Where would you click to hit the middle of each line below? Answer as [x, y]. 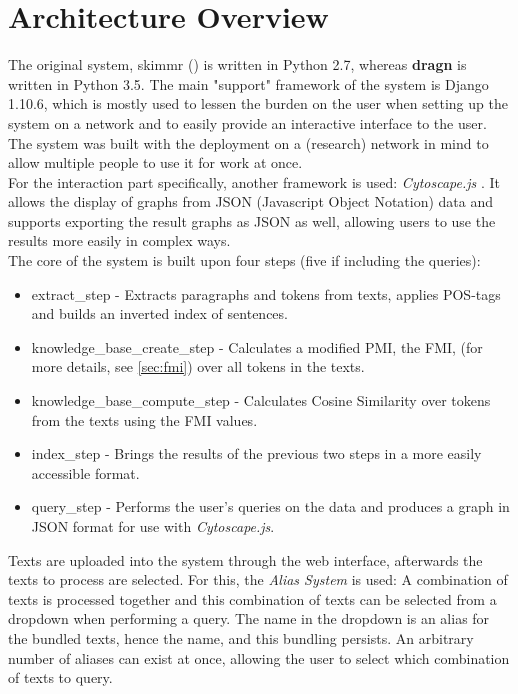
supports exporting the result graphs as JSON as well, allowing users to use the [252, 220]
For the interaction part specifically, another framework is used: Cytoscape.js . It [254, 181]
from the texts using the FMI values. [144, 419]
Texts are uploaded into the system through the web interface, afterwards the [245, 559]
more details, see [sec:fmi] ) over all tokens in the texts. [198, 366]
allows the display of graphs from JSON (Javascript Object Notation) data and [251, 201]
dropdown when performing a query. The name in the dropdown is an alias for [249, 618]
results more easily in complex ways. [119, 240]
